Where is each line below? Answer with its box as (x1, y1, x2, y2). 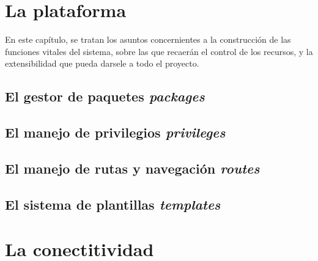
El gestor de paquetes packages (5, 87, 205, 106)
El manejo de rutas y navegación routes (5, 158, 260, 177)
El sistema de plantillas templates (5, 194, 221, 213)
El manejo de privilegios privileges (5, 123, 226, 142)
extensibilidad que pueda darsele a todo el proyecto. (5, 57, 199, 70)
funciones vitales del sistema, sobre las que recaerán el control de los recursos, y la (5, 45, 313, 57)
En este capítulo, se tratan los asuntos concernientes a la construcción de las (5, 33, 291, 46)
